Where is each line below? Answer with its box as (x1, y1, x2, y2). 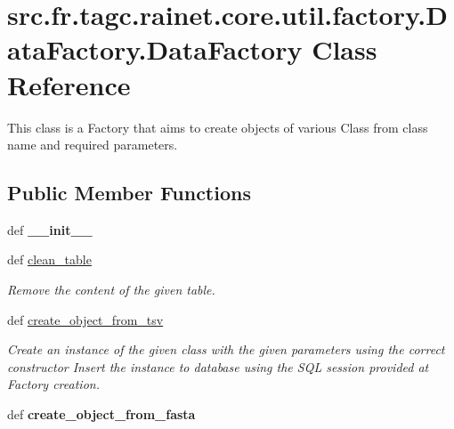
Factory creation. (7, 375, 100, 393)
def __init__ (7, 220, 93, 239)
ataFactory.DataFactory (7, 31, 303, 68)
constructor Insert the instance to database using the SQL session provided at (7, 357, 429, 376)
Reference (7, 66, 131, 102)
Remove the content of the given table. (7, 280, 215, 299)
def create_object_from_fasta (7, 405, 196, 424)
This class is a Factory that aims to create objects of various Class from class (7, 117, 428, 136)
